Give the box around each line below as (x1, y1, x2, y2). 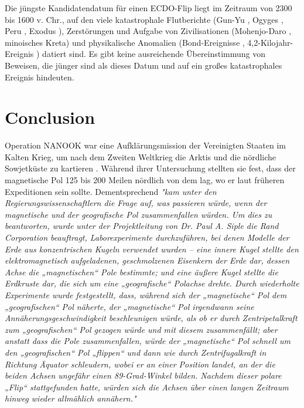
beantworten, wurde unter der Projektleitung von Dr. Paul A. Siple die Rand (5, 220, 279, 232)
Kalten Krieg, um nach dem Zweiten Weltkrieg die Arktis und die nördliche (5, 150, 276, 163)
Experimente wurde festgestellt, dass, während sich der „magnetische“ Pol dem (5, 289, 287, 301)
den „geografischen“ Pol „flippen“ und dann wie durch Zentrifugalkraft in (5, 346, 267, 358)
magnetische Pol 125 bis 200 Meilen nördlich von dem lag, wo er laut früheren (5, 174, 285, 186)
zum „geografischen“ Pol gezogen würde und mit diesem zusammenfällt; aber (5, 323, 278, 335)
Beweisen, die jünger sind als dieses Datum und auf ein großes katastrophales (5, 59, 282, 71)
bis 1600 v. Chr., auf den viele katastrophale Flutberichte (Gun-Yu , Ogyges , (5, 13, 283, 25)
